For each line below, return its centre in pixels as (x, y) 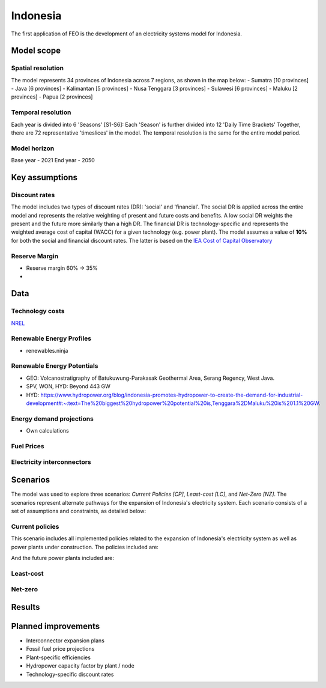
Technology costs (38, 311)
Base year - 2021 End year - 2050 (53, 160)
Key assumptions (44, 177)
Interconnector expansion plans (65, 641)
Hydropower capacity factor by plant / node (80, 666)
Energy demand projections (53, 419)
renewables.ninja (47, 350)
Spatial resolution (38, 68)
